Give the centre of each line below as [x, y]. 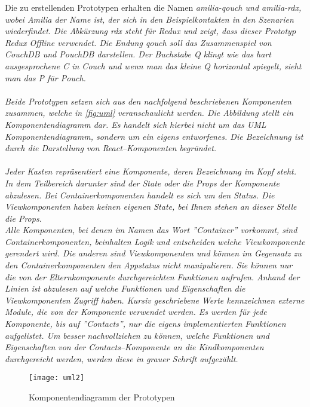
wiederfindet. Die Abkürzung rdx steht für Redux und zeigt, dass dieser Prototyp [151, 31]
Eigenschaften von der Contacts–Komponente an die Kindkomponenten [134, 347]
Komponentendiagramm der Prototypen [102, 397]
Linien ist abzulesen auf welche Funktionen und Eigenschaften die [125, 288]
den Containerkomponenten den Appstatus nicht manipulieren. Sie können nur [149, 265]
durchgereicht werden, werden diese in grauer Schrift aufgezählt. [122, 358]
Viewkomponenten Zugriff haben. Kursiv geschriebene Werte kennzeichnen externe [155, 300]
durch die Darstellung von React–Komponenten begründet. [111, 148]
